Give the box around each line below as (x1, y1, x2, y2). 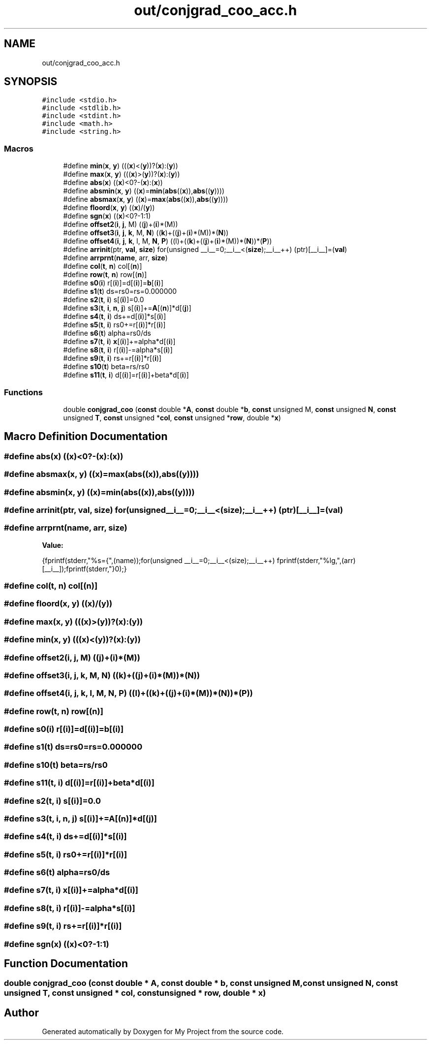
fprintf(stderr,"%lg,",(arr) (277, 556, 356, 565)
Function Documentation (4, 957, 128, 970)
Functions (4, 387, 43, 397)
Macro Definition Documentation (4, 430, 168, 443)
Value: (42, 540, 63, 549)
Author (4, 1006, 39, 1019)
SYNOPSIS (4, 75, 58, 88)
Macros (4, 143, 33, 154)
